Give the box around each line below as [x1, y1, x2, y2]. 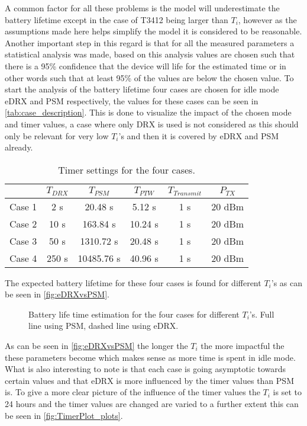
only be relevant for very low [5, 129, 109, 142]
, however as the [238, 13, 297, 25]
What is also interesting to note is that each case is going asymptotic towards [5, 363, 286, 375]
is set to [273, 386, 302, 398]
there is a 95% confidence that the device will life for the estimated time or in [5, 59, 286, 72]
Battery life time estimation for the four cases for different [28, 308, 240, 320]
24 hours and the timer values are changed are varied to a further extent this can [5, 398, 299, 409]
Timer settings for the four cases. [58, 162, 195, 177]
